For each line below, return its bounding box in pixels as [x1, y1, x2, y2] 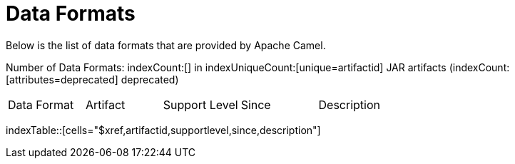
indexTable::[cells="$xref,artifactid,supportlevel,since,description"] [6, 123, 321, 136]
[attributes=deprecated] [6, 73, 118, 86]
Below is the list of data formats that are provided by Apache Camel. [6, 39, 326, 51]
